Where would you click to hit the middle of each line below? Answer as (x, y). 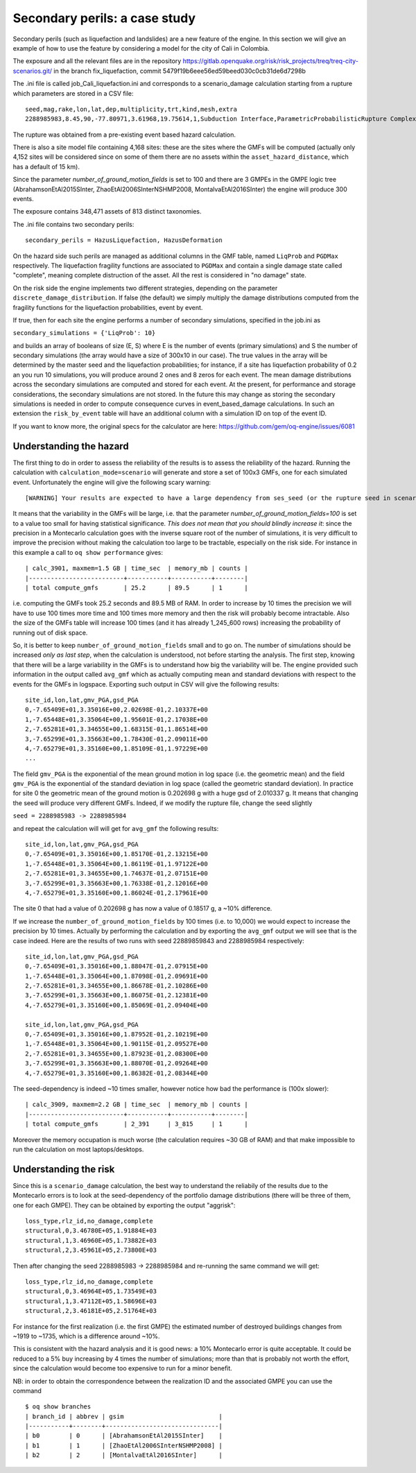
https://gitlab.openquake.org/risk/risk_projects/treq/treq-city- (270, 61)
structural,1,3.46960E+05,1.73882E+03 (91, 1240)
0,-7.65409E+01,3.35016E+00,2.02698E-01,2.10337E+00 (116, 710)
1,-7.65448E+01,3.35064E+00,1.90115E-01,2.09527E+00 (116, 1044)
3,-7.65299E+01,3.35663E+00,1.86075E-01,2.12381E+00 (116, 996)
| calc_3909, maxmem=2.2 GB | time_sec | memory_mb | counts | (137, 1105)
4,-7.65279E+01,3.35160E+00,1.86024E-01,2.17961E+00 (116, 893)
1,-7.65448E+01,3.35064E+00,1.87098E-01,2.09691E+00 (116, 976)
